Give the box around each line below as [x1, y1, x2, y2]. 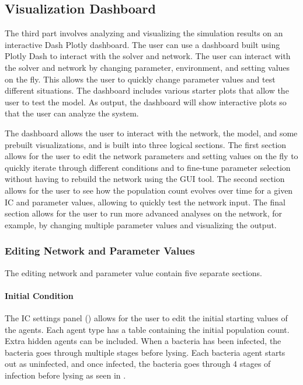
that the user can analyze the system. [5, 107, 139, 119]
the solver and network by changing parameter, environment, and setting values [5, 61, 290, 73]
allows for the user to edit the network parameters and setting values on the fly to [5, 150, 298, 162]
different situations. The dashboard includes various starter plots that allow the [5, 84, 289, 97]
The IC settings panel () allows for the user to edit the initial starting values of [5, 311, 288, 324]
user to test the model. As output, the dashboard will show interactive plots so [5, 95, 287, 108]
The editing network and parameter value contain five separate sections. [5, 266, 262, 279]
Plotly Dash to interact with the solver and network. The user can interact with [5, 50, 291, 62]
